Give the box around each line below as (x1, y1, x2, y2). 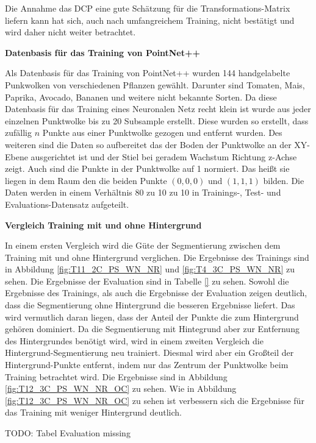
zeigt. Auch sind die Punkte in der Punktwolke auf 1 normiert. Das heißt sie (5, 162, 290, 175)
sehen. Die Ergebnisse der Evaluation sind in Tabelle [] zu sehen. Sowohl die (5, 274, 289, 287)
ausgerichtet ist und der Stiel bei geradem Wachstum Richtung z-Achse (31, 150, 297, 163)
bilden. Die (263, 174, 304, 186)
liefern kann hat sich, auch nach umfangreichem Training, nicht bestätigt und (5, 13, 295, 26)
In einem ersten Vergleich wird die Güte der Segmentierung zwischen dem (5, 239, 281, 252)
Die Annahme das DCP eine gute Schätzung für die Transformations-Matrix (5, 2, 290, 14)
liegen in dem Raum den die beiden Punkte (5, 174, 167, 186)
